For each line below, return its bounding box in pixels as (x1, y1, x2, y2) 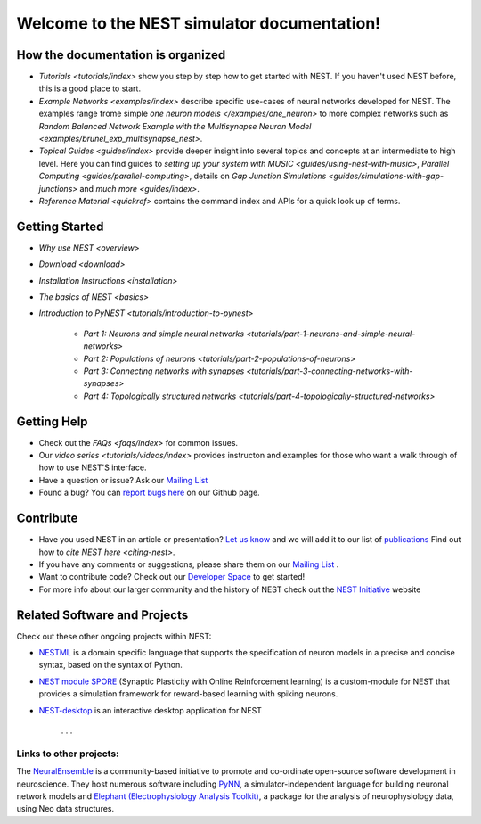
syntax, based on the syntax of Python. (38, 660, 183, 671)
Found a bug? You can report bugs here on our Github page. (38, 487, 260, 499)
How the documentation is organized (16, 47, 226, 62)
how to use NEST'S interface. (38, 462, 147, 473)
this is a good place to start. (38, 83, 142, 94)
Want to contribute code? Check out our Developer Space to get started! (38, 572, 306, 582)
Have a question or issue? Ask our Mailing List (38, 474, 208, 485)
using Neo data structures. (16, 803, 115, 814)
